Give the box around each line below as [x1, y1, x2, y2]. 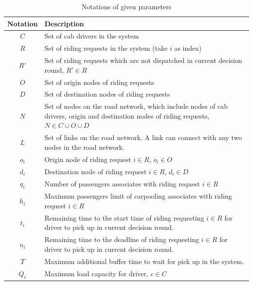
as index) [174, 43, 202, 53]
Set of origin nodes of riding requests [44, 77, 154, 87]
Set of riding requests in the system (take [44, 43, 168, 53]
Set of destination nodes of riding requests [44, 89, 170, 99]
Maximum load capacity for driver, [44, 268, 148, 279]
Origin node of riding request [44, 154, 131, 164]
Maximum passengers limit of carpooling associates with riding [44, 191, 232, 201]
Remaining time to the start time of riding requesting [44, 212, 204, 223]
